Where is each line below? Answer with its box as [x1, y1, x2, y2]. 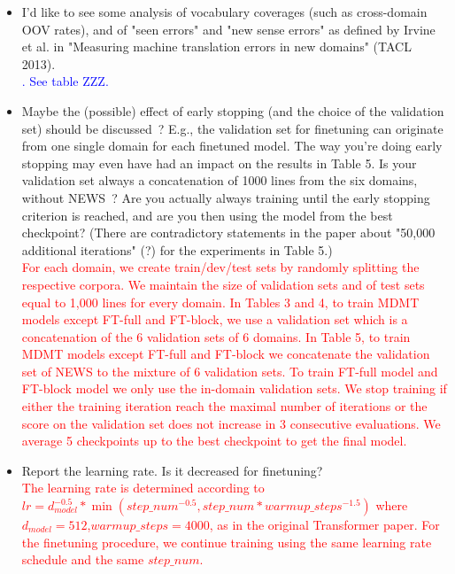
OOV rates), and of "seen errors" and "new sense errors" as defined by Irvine [21, 19, 436, 38]
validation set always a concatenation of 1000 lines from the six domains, [21, 171, 418, 190]
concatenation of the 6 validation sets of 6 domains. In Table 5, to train [21, 327, 411, 345]
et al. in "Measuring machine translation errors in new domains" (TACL [21, 37, 412, 56]
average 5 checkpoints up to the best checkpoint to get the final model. [21, 431, 407, 450]
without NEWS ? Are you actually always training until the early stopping [21, 188, 430, 206]
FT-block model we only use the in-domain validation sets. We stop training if [21, 379, 447, 398]
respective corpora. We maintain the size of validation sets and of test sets [21, 275, 425, 293]
